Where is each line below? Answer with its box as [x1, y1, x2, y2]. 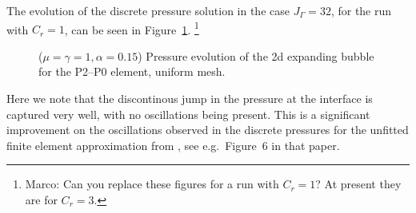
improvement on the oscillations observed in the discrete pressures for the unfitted [6, 121, 409, 138]
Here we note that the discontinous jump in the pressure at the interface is [6, 90, 373, 107]
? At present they [315, 176, 402, 192]
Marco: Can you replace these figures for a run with [25, 176, 279, 192]
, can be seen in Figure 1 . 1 [64, 18, 199, 37]
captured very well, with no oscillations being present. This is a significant [6, 105, 370, 122]
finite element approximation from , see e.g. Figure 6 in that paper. [6, 136, 340, 153]
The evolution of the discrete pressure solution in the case [6, 2, 290, 18]
